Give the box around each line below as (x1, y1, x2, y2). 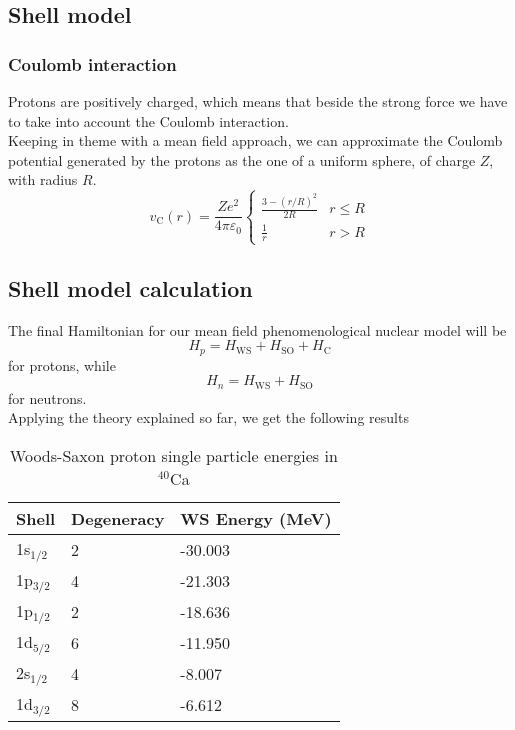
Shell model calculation (8, 272, 253, 303)
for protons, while (8, 354, 116, 375)
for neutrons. (8, 387, 87, 408)
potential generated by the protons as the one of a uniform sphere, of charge (8, 149, 476, 170)
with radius (8, 169, 78, 190)
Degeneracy (71, 507, 165, 531)
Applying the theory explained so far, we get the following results (8, 407, 409, 428)
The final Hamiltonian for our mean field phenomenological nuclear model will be (8, 319, 507, 340)
